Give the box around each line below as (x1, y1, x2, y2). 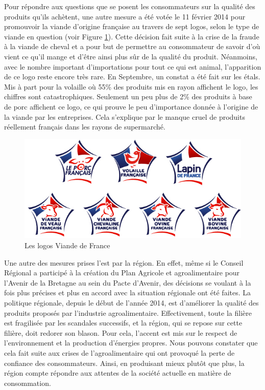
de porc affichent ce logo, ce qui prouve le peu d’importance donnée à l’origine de (4, 101, 258, 112)
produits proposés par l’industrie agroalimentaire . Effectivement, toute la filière (4, 307, 252, 318)
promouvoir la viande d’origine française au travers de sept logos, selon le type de (4, 21, 259, 32)
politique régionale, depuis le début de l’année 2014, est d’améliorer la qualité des (4, 297, 259, 308)
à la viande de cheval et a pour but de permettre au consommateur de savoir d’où (4, 41, 260, 52)
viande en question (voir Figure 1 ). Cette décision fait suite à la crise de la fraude (4, 31, 259, 41)
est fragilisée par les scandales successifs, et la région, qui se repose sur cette (4, 317, 243, 328)
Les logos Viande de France (25, 240, 110, 251)
